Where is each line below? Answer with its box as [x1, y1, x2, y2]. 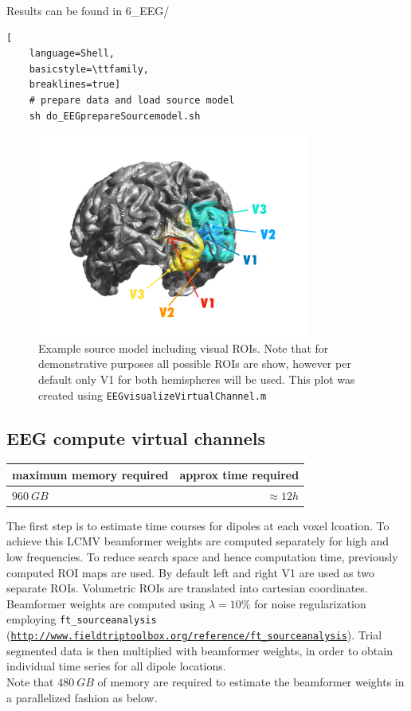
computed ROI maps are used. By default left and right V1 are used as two [6, 564, 374, 580]
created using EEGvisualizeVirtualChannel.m [38, 386, 267, 403]
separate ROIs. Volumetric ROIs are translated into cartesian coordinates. [6, 580, 368, 596]
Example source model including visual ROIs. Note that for [38, 339, 329, 356]
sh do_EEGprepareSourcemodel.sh [29, 110, 201, 122]
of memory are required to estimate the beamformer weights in [97, 673, 405, 690]
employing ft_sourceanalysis [6, 611, 157, 627]
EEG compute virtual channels [6, 425, 266, 450]
